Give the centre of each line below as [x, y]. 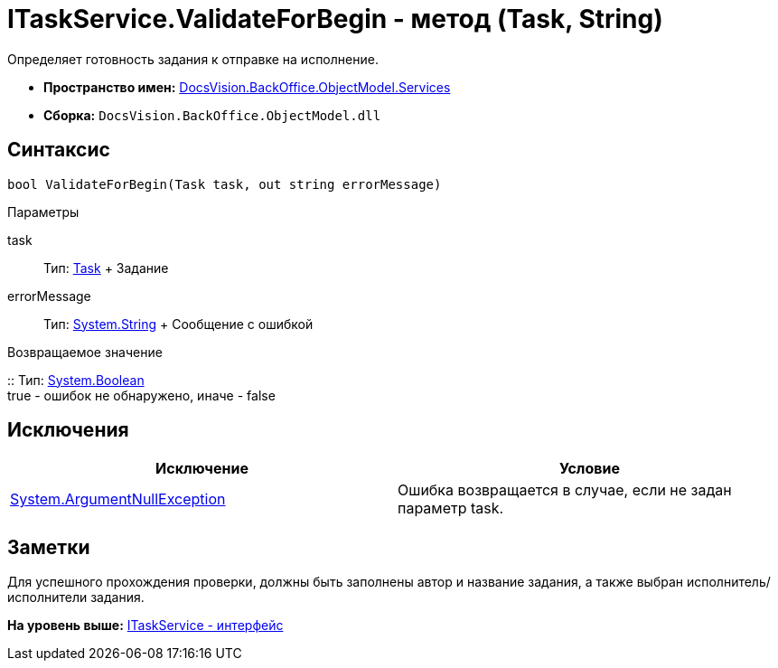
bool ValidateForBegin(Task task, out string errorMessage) [225, 184]
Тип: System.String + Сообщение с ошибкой [178, 324]
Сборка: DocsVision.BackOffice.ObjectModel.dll [212, 115]
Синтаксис [59, 150]
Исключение [202, 469]
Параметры [43, 212]
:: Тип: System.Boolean [76, 380]
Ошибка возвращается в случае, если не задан [565, 490]
